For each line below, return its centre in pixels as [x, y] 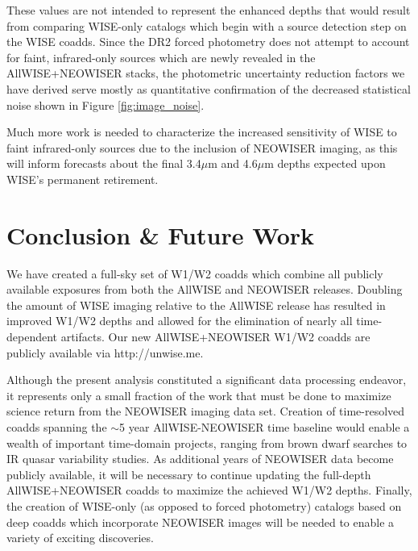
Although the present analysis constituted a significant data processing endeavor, [207, 380]
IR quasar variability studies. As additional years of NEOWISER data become [200, 459]
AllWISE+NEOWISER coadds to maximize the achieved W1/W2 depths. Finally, [209, 490]
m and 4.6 [233, 163]
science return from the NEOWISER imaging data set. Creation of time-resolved [206, 411]
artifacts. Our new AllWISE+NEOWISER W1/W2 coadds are [215, 337]
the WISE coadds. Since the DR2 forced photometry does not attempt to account [208, 42]
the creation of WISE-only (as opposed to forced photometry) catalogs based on [204, 505]
